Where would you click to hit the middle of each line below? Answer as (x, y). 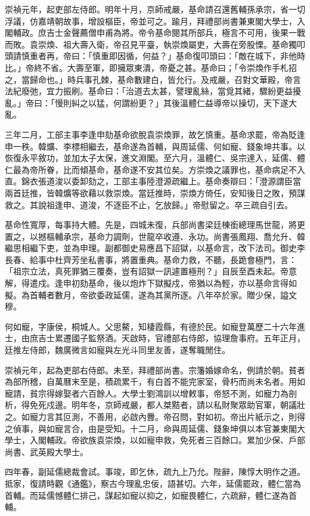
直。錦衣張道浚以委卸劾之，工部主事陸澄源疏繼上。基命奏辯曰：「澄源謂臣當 (153, 181)
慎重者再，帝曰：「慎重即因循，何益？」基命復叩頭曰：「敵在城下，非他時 (163, 56)
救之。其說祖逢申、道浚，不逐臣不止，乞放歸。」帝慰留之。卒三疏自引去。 (149, 204)
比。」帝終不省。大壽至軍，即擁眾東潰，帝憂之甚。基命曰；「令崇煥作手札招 (151, 67)
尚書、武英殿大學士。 (46, 451)
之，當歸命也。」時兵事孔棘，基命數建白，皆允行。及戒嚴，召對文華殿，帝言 (153, 79)
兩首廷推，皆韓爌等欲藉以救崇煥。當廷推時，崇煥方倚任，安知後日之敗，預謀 (155, 192)
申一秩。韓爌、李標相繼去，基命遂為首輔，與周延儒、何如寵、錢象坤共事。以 (155, 146)
